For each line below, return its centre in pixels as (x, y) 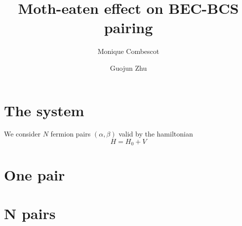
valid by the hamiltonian (156, 134)
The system (44, 110)
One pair (35, 174)
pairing (128, 27)
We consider (22, 134)
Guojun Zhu (128, 68)
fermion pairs (71, 134)
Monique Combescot (128, 51)
